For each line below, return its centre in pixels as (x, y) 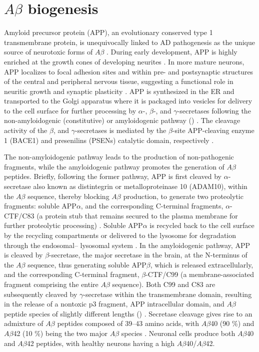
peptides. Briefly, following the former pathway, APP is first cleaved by (113, 176)
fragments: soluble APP (40, 206)
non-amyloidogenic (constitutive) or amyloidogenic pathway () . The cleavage (122, 120)
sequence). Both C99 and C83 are (164, 284)
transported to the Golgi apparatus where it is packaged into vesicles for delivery (128, 101)
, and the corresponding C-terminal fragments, (152, 206)
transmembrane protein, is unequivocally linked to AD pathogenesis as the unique (129, 42)
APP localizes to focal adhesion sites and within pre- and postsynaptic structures (129, 71)
